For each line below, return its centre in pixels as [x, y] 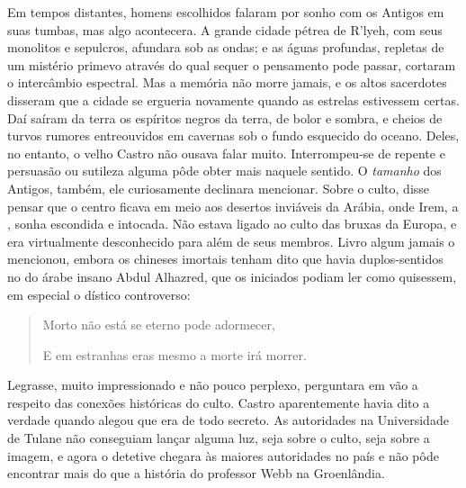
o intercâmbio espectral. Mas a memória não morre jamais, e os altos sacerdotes [227, 82]
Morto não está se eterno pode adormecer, [159, 325]
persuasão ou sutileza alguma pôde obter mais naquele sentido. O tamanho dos [224, 171]
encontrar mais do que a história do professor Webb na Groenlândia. [196, 473]
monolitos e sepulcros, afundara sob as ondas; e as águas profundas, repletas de [226, 47]
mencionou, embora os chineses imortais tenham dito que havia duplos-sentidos [225, 259]
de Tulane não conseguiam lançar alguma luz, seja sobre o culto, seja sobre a [219, 438]
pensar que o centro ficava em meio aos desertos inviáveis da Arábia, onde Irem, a [233, 206]
